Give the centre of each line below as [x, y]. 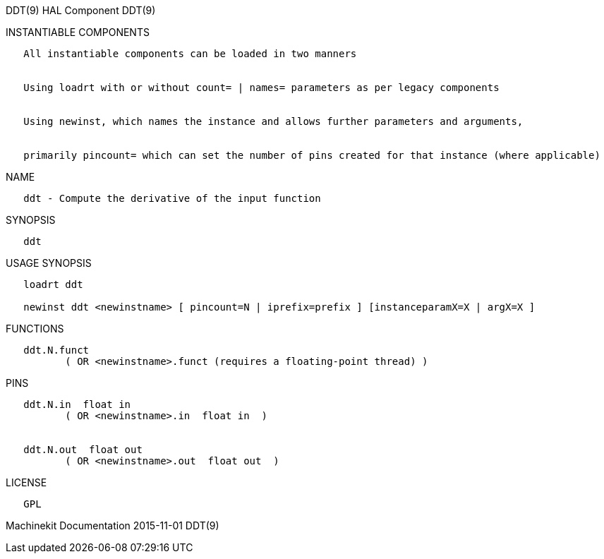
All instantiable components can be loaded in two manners [190, 54]
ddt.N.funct [56, 350]
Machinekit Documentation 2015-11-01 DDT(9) [113, 525]
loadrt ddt [53, 284]
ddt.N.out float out [83, 450]
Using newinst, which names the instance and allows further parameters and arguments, [273, 121]
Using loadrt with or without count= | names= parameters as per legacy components [261, 88]
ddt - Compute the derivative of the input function [172, 198]
